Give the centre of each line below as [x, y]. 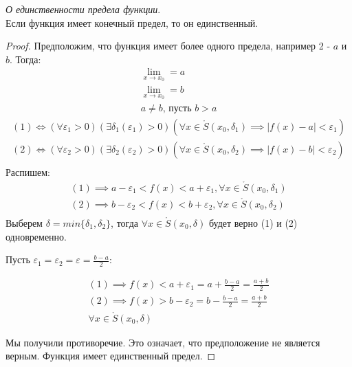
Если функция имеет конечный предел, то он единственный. [132, 22]
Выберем [24, 222]
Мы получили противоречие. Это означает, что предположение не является [163, 342]
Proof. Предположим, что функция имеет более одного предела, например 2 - [168, 46]
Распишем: [28, 171]
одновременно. [36, 236]
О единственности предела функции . [83, 9]
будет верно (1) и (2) [253, 222]
